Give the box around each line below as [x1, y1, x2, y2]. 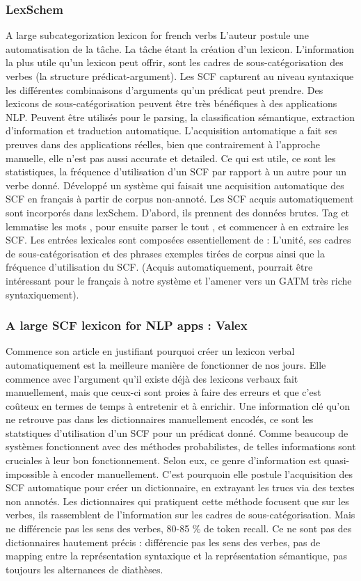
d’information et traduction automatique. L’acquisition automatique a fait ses [6, 123, 337, 138]
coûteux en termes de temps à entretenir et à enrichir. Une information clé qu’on [6, 398, 351, 413]
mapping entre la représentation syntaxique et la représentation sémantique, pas [6, 548, 347, 563]
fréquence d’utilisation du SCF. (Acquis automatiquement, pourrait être [6, 260, 313, 274]
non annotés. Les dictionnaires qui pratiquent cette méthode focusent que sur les [6, 493, 349, 508]
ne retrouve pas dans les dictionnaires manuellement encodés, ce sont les [6, 412, 314, 427]
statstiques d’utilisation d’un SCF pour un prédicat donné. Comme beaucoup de [6, 425, 348, 440]
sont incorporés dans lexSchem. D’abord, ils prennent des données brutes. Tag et [6, 205, 350, 219]
